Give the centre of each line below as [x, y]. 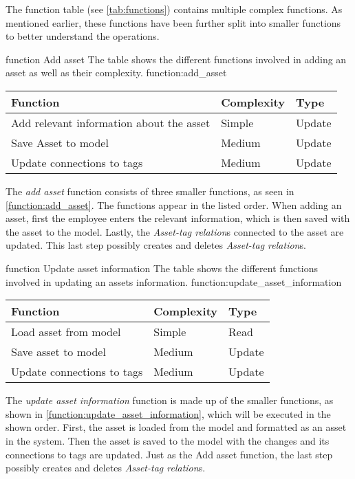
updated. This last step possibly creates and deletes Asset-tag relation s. [156, 245]
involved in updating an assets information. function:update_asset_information [174, 281]
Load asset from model [66, 332]
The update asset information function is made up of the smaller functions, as [170, 400]
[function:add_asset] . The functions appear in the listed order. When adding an [174, 204]
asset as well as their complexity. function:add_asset [116, 73]
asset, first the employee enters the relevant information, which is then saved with [178, 218]
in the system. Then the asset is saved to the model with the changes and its [168, 440]
